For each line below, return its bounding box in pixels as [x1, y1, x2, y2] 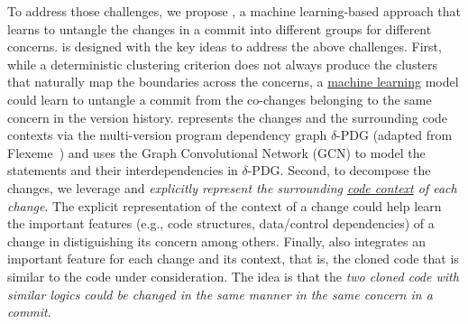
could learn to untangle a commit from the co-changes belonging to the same [7, 89, 432, 108]
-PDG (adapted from [336, 125, 453, 144]
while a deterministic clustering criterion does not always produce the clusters [7, 54, 438, 73]
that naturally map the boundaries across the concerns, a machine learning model [7, 72, 459, 91]
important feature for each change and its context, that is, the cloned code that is [7, 249, 459, 268]
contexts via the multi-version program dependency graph [7, 125, 327, 144]
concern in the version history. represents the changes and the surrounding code [7, 107, 448, 126]
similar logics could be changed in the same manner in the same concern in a [7, 284, 433, 303]
